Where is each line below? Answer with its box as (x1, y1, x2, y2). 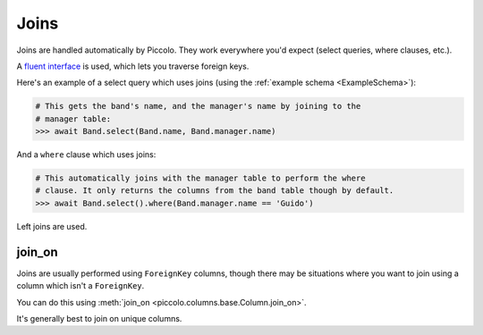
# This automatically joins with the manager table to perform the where (35, 173, 366, 183)
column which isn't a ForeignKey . (16, 281, 145, 291)
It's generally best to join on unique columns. (16, 313, 182, 323)
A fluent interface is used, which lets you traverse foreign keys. (16, 61, 250, 71)
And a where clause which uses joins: (16, 149, 157, 160)
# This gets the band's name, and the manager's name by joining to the (35, 101, 361, 112)
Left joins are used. (16, 221, 88, 231)
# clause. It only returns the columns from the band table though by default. (35, 186, 394, 196)
